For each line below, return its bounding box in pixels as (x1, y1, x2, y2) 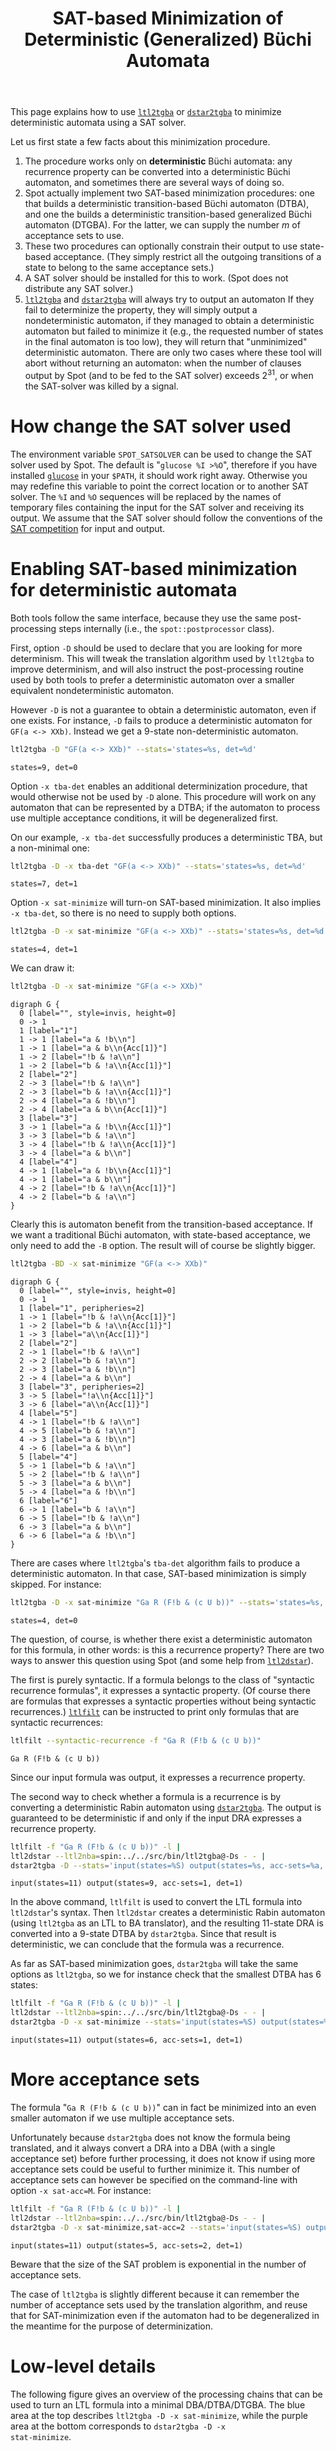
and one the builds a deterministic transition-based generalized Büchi (24, 208, 312, 221)
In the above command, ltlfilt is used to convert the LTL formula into (10, 1896, 303, 1908)
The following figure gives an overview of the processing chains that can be (10, 2388, 323, 2400)
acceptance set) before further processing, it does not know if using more (10, 2153, 316, 2165)
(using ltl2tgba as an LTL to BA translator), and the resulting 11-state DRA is (10, 1917, 324, 1929)
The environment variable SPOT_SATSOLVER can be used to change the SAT (10, 448, 313, 460)
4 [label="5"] (19, 1408, 78, 1419)
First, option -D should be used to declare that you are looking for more (10, 642, 303, 654)
